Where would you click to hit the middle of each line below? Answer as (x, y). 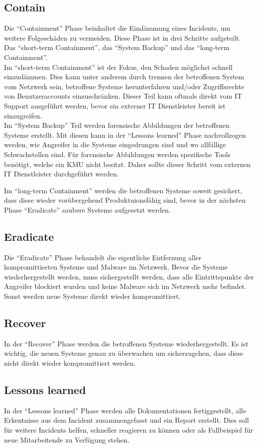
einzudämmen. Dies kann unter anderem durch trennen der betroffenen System (124, 77)
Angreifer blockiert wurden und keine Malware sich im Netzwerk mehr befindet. (125, 286)
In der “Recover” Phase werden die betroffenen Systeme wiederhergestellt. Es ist (126, 343)
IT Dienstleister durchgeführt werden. (62, 174)
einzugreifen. (23, 115)
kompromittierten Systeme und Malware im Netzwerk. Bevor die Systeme (116, 267)
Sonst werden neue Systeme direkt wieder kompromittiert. (93, 296)
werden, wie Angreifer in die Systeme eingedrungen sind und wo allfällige (115, 144)
